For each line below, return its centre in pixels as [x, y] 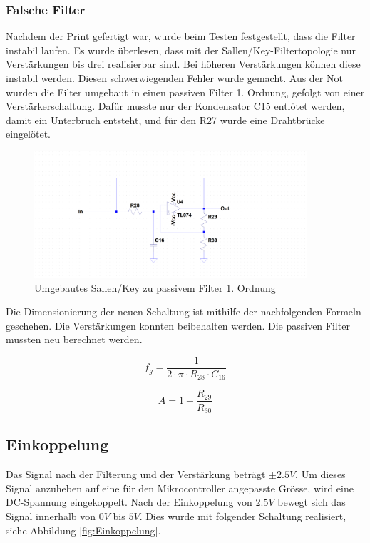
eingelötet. [28, 134]
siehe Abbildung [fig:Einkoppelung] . [83, 530]
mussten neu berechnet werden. [74, 339]
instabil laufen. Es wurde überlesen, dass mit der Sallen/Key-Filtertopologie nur [181, 50]
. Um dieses [320, 474]
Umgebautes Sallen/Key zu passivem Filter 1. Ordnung [155, 287]
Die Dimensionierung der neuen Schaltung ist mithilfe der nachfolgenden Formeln [184, 311]
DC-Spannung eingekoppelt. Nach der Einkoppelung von [129, 502]
